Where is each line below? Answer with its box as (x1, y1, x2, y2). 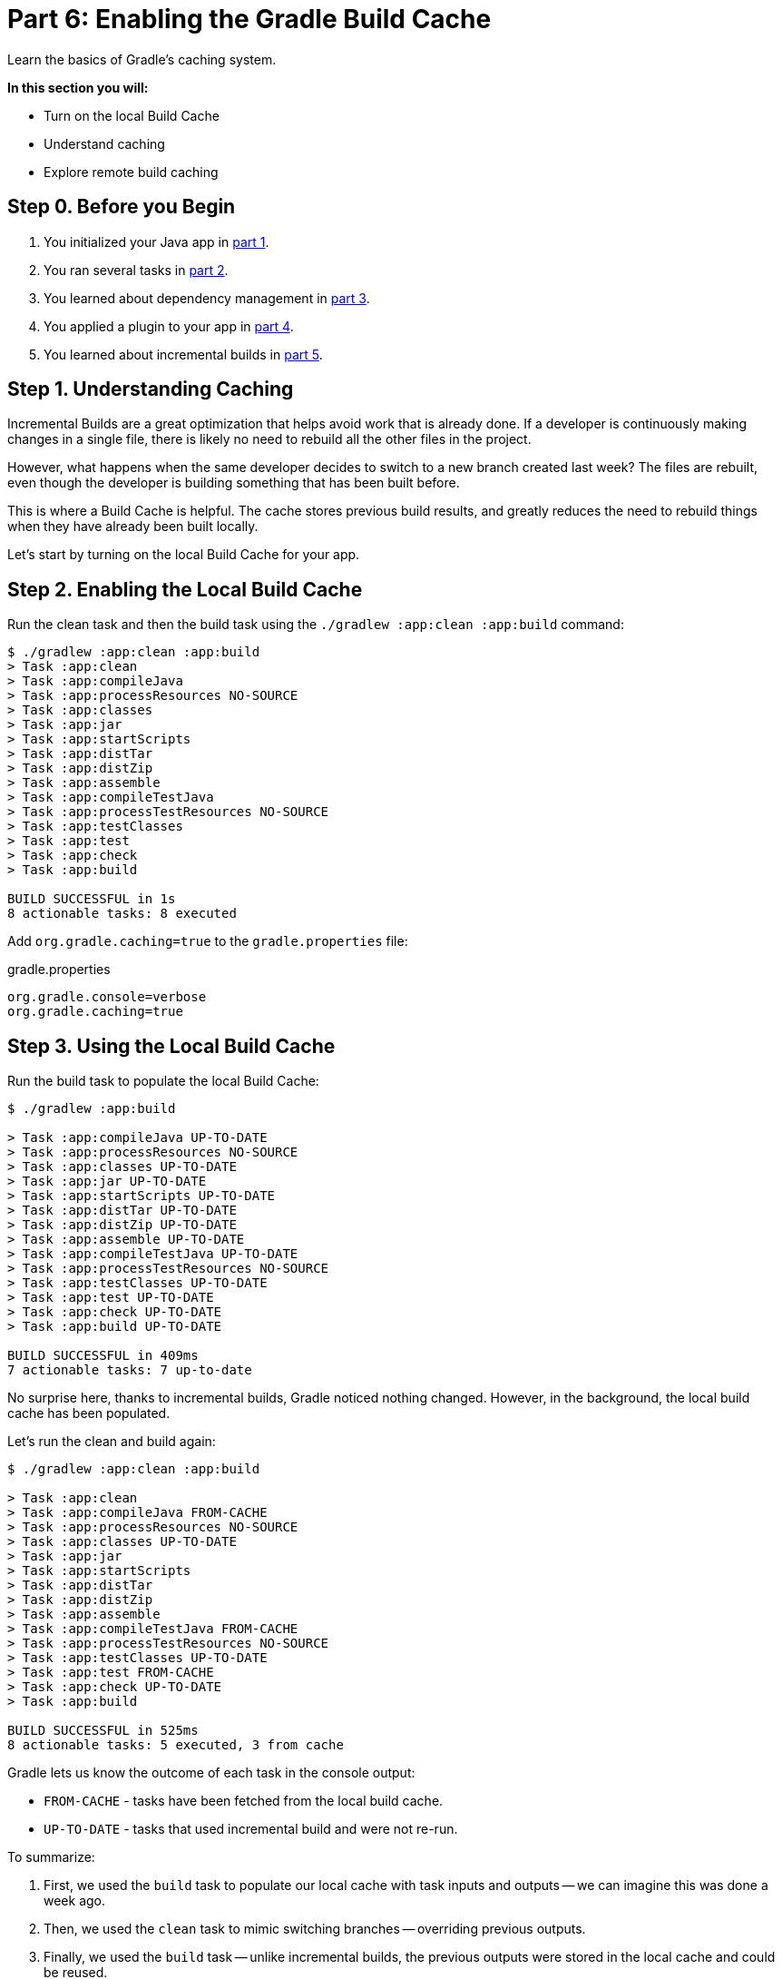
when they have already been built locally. (7, 518, 259, 535)
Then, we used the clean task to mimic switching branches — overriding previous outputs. (44, 1921, 586, 1937)
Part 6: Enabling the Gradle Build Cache (7, 4, 492, 34)
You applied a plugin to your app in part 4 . (44, 318, 294, 334)
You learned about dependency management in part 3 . (44, 290, 370, 306)
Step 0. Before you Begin (7, 195, 236, 219)
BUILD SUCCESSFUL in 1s (7, 891, 176, 907)
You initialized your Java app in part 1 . (44, 233, 269, 250)
